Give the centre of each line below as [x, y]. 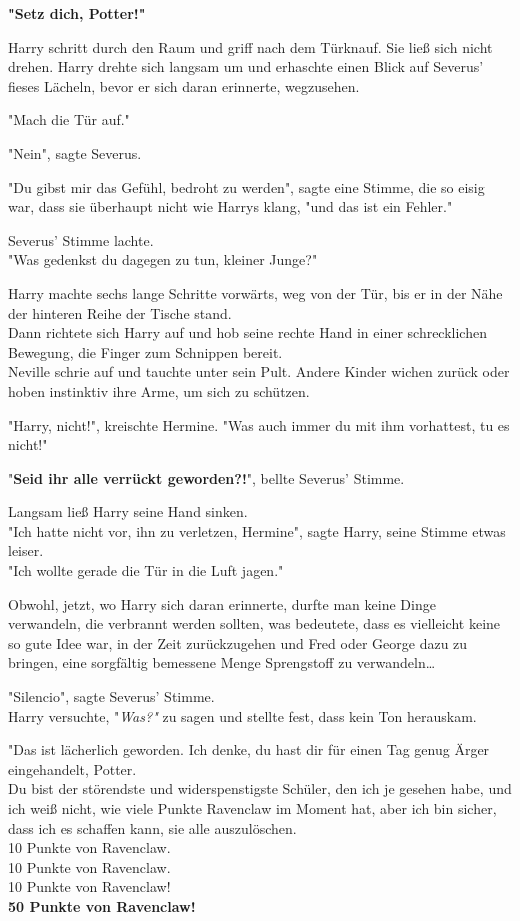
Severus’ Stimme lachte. [81, 239]
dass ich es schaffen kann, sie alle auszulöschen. [152, 827]
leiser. [26, 550]
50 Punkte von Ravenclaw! [102, 905]
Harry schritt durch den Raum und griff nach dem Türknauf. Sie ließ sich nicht [250, 46]
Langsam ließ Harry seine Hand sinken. [128, 511]
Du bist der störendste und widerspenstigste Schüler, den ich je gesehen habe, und [260, 788]
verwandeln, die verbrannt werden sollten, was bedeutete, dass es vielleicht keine [254, 623]
